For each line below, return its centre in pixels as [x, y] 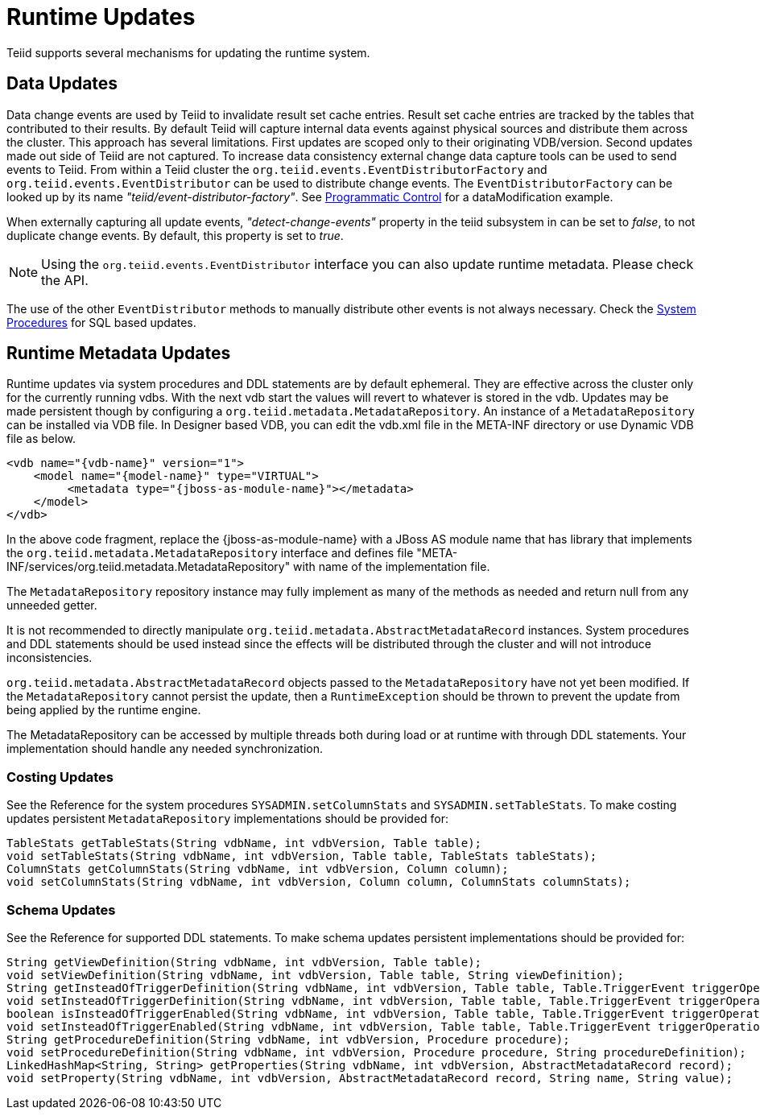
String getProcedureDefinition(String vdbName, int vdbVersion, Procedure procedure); [288, 1039]
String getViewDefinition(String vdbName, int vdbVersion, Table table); [244, 962]
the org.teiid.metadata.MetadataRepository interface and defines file [210, 553]
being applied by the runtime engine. [104, 710]
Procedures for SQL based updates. [101, 322]
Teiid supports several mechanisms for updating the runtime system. [188, 52]
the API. [65, 280]
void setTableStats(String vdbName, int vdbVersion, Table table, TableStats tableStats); [302, 856]
